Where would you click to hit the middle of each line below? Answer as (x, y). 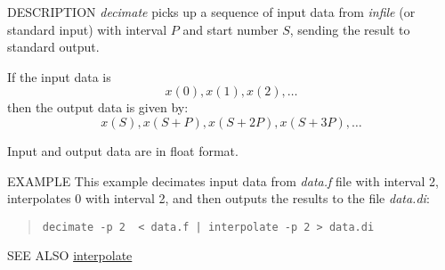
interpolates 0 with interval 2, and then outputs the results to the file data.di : (218, 198)
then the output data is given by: (98, 107)
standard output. (53, 47)
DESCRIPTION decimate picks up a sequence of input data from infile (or (211, 12)
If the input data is (59, 76)
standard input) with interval (87, 29)
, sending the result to (350, 29)
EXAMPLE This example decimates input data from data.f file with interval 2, (223, 180)
